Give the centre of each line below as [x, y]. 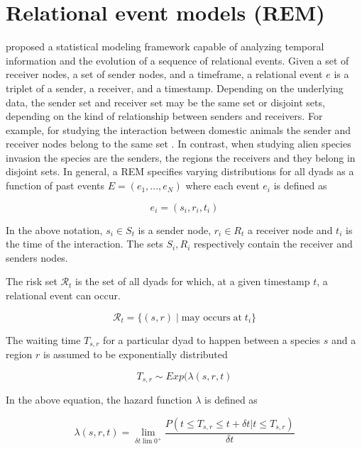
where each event [223, 185]
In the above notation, [54, 229]
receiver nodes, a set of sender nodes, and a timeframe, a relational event [164, 74]
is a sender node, [175, 229]
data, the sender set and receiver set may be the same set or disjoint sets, [165, 102]
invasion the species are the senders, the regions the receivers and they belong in [181, 157]
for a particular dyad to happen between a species [212, 339]
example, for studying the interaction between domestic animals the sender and [179, 129]
